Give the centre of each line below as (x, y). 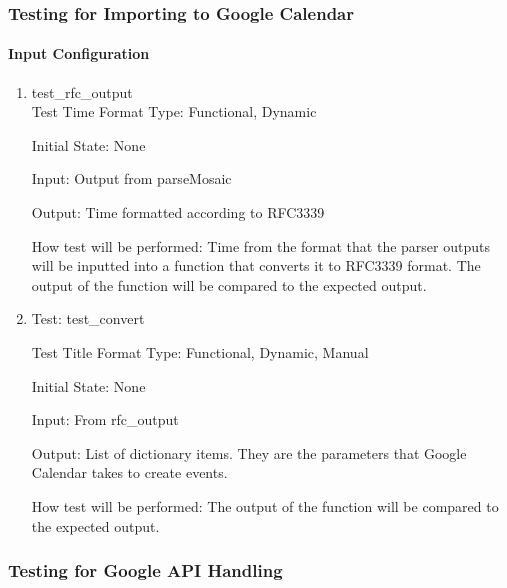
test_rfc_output (82, 91)
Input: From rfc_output (105, 419)
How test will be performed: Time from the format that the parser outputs (260, 245)
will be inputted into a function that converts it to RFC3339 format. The (256, 265)
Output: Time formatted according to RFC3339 (178, 212)
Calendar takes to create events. (129, 472)
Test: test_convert (88, 318)
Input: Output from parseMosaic (131, 178)
